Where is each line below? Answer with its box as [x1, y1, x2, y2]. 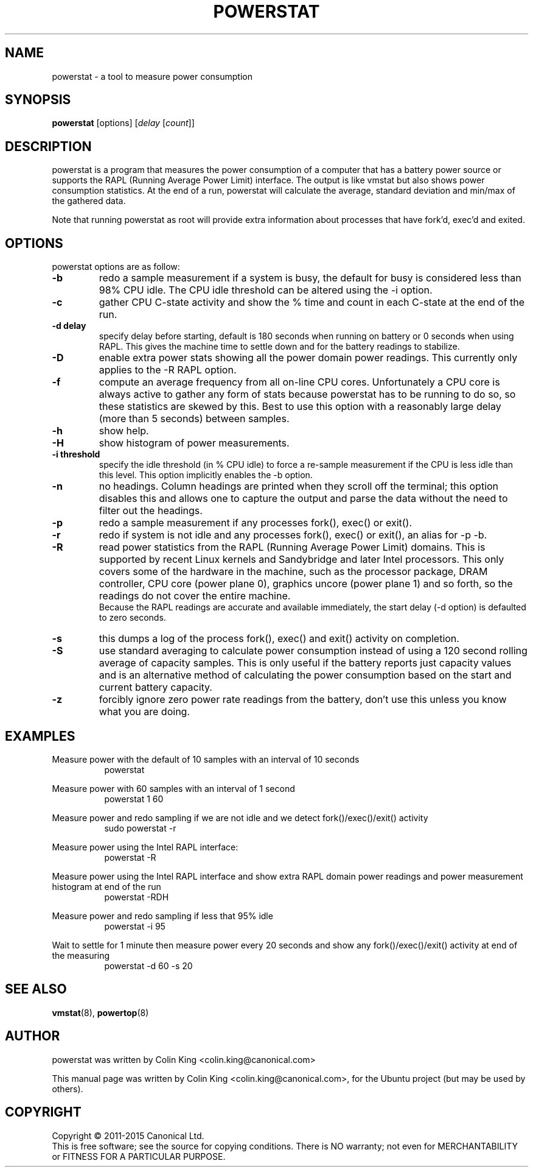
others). [52, 1083, 83, 1094]
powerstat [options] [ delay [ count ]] [52, 118, 195, 129]
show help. [99, 425, 149, 437]
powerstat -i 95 [104, 920, 165, 931]
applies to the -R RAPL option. [99, 364, 237, 376]
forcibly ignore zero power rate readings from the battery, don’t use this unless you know [99, 693, 507, 706]
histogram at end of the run [52, 881, 161, 892]
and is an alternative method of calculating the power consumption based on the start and [99, 669, 512, 682]
